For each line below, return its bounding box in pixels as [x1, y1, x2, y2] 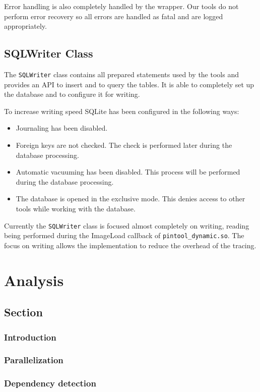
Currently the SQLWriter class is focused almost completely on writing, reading [4, 220, 249, 231]
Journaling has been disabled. [16, 123, 108, 133]
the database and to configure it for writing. [4, 89, 140, 99]
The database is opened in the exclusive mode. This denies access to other [16, 193, 245, 204]
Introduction [4, 330, 56, 343]
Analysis [4, 269, 64, 290]
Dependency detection [4, 377, 96, 389]
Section [4, 304, 43, 320]
